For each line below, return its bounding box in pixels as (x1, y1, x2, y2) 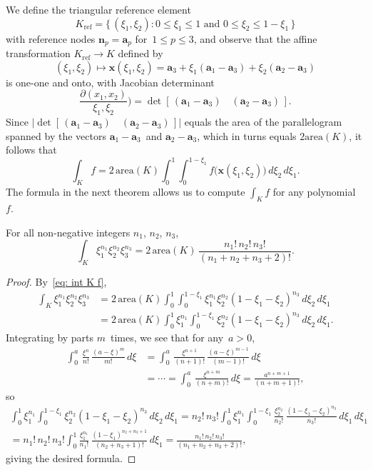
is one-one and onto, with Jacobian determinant (6, 74, 215, 89)
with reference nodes (6, 31, 96, 46)
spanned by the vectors (6, 128, 106, 143)
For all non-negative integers (6, 224, 131, 239)
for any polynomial (272, 184, 356, 199)
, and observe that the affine (193, 31, 317, 46)
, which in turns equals (197, 128, 297, 143)
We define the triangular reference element (6, 2, 191, 16)
